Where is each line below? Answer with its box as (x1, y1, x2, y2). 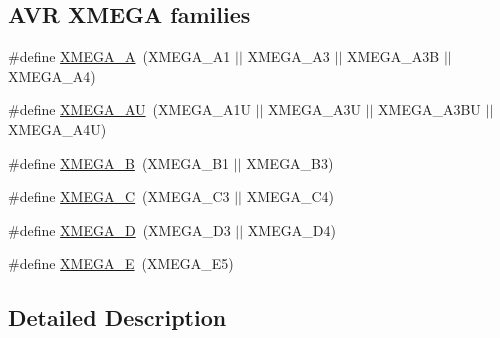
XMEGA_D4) (247, 219, 336, 240)
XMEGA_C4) (246, 186, 335, 207)
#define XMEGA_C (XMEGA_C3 (8, 186, 230, 207)
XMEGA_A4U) (8, 118, 107, 139)
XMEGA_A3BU (378, 99, 481, 120)
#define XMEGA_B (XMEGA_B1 (8, 152, 230, 173)
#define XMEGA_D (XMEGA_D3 (8, 219, 231, 240)
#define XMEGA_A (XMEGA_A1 (8, 46, 231, 67)
